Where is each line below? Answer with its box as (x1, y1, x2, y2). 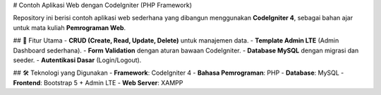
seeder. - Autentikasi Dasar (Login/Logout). (13, 56, 142, 64)
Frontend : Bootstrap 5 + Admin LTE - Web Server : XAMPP (13, 78, 183, 87)
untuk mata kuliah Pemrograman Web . (13, 23, 126, 31)
